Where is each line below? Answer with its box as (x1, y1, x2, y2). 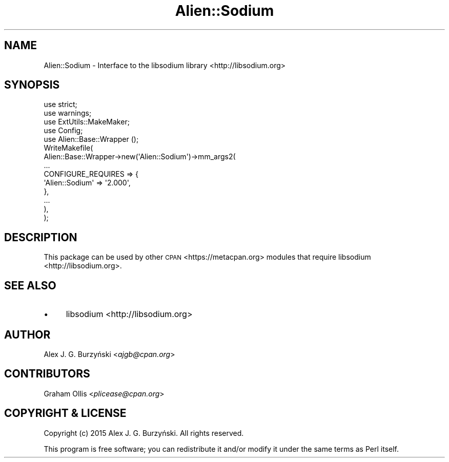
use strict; (44, 100, 77, 109)
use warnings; (44, 109, 92, 118)
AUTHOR (4, 328, 51, 341)
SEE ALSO (4, 279, 56, 292)
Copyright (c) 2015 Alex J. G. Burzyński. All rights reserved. (44, 428, 244, 437)
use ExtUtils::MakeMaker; (44, 117, 130, 127)
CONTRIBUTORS (4, 367, 90, 381)
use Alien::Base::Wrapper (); (44, 135, 139, 144)
